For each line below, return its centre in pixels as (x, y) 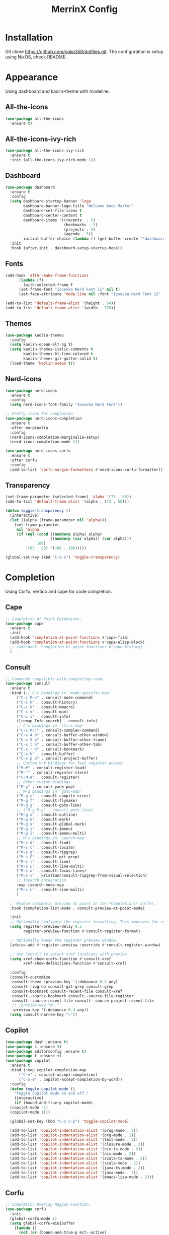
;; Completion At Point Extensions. (44, 619)
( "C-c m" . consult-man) (43, 712)
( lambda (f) (31, 280)
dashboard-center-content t (53, 215)
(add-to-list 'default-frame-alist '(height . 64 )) (60, 303)
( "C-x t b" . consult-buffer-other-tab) (59, 744)
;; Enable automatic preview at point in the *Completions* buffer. (83, 903)
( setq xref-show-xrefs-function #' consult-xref (61, 959)
